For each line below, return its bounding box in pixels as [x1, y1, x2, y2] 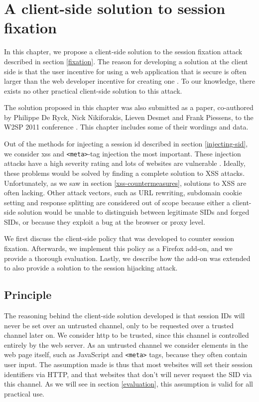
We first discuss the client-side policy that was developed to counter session [4, 233, 234, 244]
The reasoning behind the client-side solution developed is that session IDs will [4, 310, 245, 321]
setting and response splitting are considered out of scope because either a [4, 197, 231, 207]
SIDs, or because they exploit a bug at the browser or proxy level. [4, 216, 205, 227]
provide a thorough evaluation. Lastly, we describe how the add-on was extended [4, 253, 251, 263]
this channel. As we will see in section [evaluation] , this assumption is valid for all [4, 379, 253, 389]
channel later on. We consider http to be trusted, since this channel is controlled [4, 330, 249, 340]
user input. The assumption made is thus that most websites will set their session [4, 359, 253, 370]
